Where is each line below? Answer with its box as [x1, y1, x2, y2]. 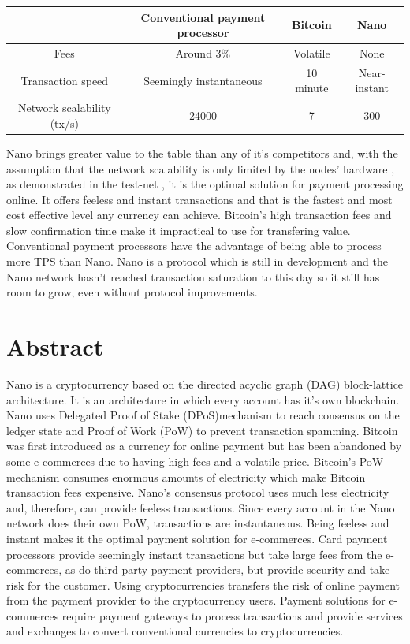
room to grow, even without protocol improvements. [6, 284, 258, 300]
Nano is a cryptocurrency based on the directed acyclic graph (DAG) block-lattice [6, 375, 404, 392]
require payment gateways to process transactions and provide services [61, 607, 403, 624]
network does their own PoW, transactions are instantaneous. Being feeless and [6, 515, 389, 531]
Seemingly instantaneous [143, 72, 263, 88]
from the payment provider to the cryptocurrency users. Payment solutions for [6, 592, 386, 609]
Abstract [6, 330, 104, 363]
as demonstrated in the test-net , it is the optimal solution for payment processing [6, 176, 404, 192]
